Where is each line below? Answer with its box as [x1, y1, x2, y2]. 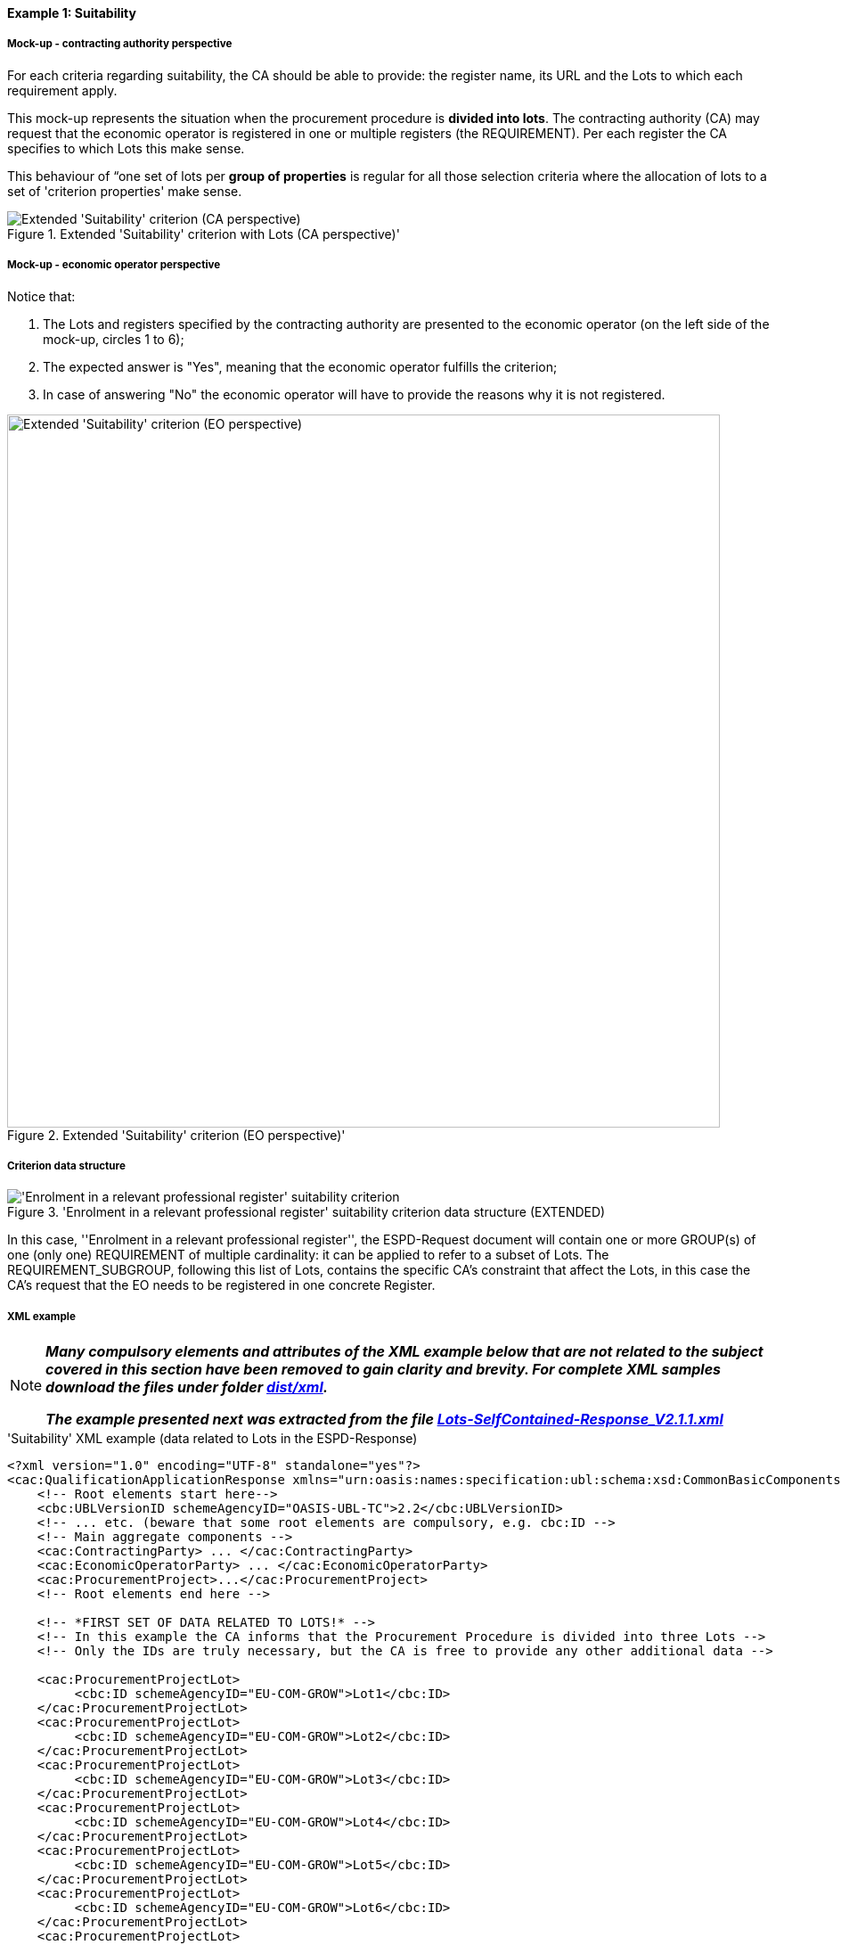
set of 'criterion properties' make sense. [7, 183, 242, 199]
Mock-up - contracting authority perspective [7, 37, 233, 51]
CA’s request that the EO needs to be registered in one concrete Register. [7, 1277, 436, 1293]
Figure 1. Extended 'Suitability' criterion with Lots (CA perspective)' [7, 226, 400, 242]
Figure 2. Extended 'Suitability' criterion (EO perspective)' [7, 1127, 346, 1143]
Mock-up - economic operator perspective [7, 259, 221, 272]
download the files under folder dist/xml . [45, 1378, 329, 1397]
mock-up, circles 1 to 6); [43, 331, 184, 347]
